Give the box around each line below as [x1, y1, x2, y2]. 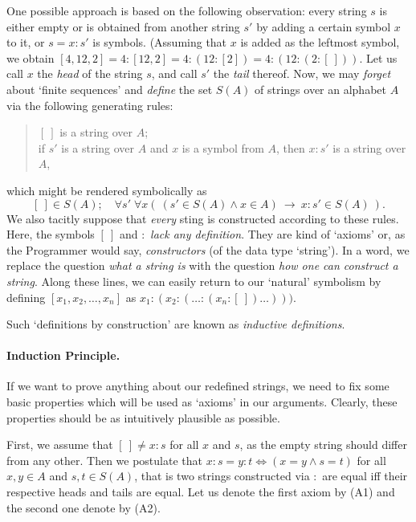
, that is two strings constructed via [134, 467, 310, 484]
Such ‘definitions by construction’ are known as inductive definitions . [6, 316, 345, 332]
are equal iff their [322, 467, 408, 484]
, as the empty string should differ [239, 436, 407, 453]
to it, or [6, 34, 45, 51]
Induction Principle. [6, 347, 120, 364]
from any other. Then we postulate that [6, 451, 202, 468]
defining [6, 288, 46, 305]
